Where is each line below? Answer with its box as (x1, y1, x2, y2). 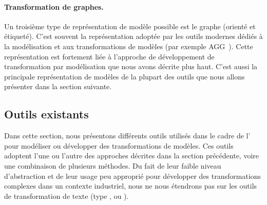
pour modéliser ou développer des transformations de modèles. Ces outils (4, 140, 234, 151)
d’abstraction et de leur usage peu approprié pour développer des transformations (4, 170, 261, 181)
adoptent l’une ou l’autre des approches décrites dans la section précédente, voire (4, 150, 259, 161)
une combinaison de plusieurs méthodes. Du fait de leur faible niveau (4, 160, 221, 171)
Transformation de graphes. (4, 1, 104, 12)
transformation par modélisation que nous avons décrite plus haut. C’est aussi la (4, 61, 258, 72)
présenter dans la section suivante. (4, 81, 112, 92)
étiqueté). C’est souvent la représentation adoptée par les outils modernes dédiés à (4, 31, 263, 42)
